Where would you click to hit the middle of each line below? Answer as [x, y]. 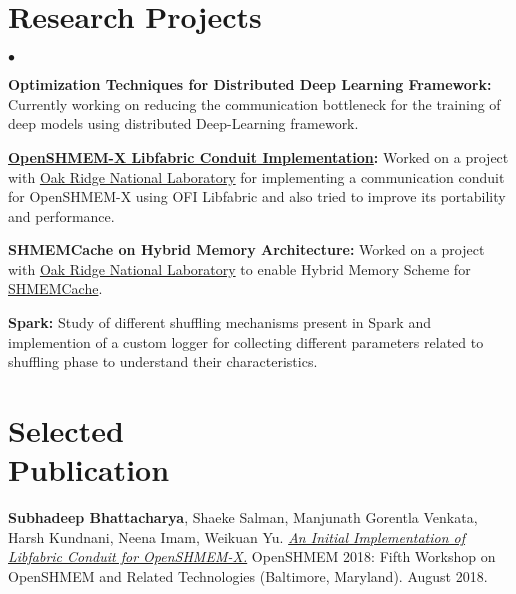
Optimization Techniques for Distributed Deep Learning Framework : [250, 84]
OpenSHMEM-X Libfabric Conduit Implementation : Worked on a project [258, 156]
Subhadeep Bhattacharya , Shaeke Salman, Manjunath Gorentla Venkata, [243, 517]
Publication [89, 469]
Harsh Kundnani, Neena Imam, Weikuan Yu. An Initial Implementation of [237, 536]
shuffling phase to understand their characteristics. [163, 361]
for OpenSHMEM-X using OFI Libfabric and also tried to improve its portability [257, 196]
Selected [66, 430]
